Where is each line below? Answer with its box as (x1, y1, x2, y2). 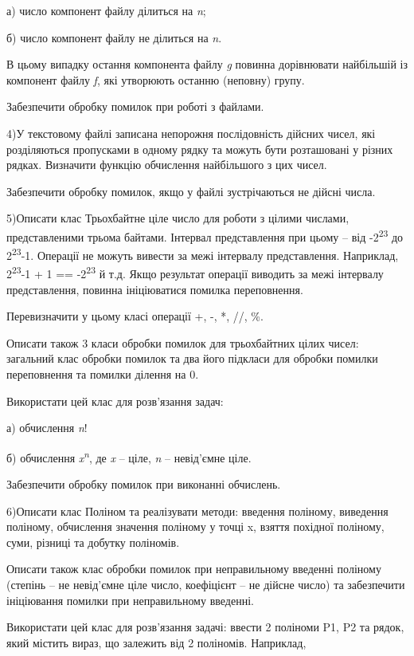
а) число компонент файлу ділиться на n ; (6, 2, 206, 18)
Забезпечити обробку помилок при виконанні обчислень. (6, 476, 281, 493)
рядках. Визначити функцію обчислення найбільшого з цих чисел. (6, 156, 327, 173)
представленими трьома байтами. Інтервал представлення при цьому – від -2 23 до (6, 226, 404, 245)
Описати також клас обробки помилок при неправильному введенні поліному (6, 560, 381, 577)
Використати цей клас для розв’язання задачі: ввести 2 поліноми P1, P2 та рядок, (6, 619, 404, 635)
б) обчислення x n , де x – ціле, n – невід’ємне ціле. (6, 446, 252, 465)
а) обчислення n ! (6, 419, 88, 436)
